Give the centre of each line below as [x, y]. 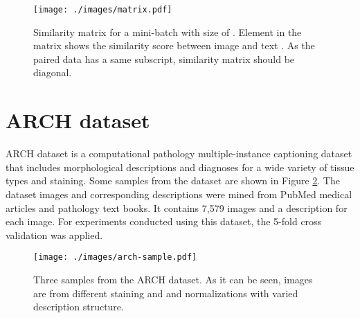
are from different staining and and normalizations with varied [166, 293]
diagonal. [53, 72]
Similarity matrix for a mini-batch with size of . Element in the [168, 32]
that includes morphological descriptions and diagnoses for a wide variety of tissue [180, 167]
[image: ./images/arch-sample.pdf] [115, 257]
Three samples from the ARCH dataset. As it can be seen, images [173, 279]
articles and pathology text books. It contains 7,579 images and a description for [177, 207]
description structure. [79, 307]
